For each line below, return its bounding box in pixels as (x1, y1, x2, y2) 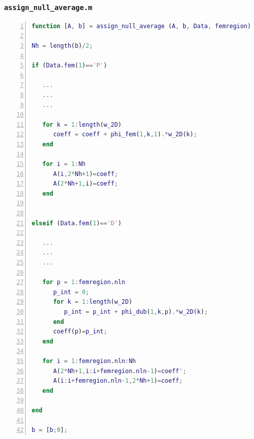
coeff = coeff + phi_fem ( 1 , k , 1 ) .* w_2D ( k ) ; (53, 131, 197, 138)
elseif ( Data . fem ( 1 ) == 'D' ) (32, 219, 122, 227)
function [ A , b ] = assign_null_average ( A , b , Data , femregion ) (32, 22, 251, 30)
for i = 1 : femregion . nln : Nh (42, 357, 136, 365)
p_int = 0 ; (53, 288, 89, 296)
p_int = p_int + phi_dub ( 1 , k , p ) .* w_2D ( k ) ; (64, 308, 208, 315)
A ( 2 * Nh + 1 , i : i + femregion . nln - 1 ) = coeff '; (53, 367, 187, 375)
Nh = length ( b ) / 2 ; (32, 42, 93, 49)
